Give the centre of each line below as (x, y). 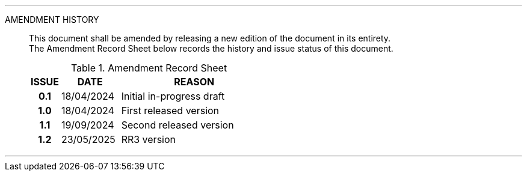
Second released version (177, 125)
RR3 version (148, 139)
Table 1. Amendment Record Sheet (149, 68)
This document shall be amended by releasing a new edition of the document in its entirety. (210, 38)
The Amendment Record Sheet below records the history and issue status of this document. (211, 48)
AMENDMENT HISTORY (52, 20)
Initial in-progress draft (173, 96)
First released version (170, 111)
